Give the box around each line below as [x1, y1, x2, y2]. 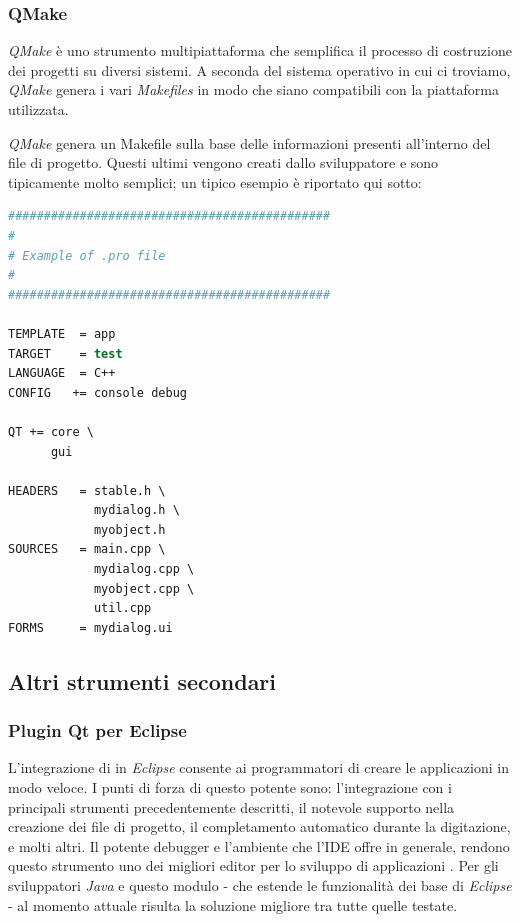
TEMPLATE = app [8, 326, 116, 341]
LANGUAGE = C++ [8, 366, 116, 381]
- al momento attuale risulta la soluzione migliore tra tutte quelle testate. [8, 894, 458, 915]
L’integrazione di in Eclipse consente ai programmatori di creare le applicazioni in [8, 757, 509, 778]
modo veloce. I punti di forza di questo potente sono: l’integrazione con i [8, 777, 452, 798]
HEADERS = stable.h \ [8, 483, 166, 498]
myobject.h [93, 522, 166, 537]
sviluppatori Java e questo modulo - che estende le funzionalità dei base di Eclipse [8, 875, 512, 895]
